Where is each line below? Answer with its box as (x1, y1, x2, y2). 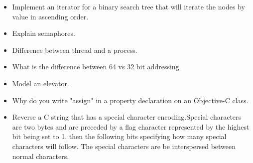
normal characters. (12, 151, 69, 161)
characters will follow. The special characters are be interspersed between (12, 141, 236, 151)
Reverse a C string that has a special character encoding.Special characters (12, 112, 242, 122)
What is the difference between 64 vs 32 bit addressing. (12, 61, 181, 72)
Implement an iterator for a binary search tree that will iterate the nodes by (12, 1, 245, 11)
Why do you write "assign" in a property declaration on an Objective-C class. (12, 95, 249, 105)
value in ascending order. (12, 11, 89, 21)
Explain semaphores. (12, 28, 75, 38)
